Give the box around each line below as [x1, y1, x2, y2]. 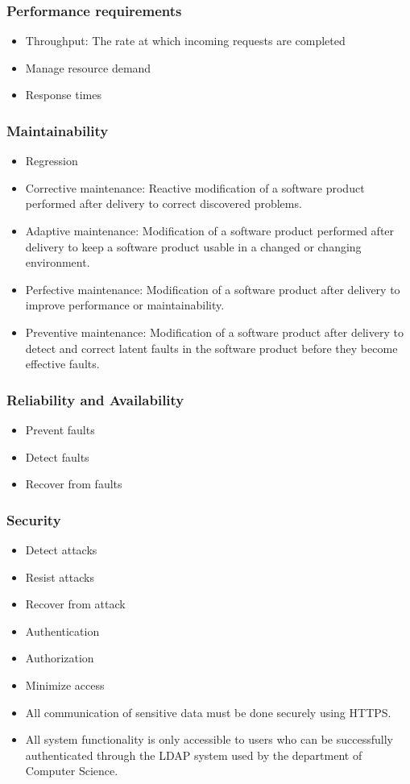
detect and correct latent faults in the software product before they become [25, 339, 398, 356]
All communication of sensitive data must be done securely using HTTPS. [25, 703, 391, 720]
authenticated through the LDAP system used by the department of [25, 746, 362, 763]
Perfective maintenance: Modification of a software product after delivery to [25, 280, 400, 297]
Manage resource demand [25, 59, 151, 76]
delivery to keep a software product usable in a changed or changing [25, 238, 362, 255]
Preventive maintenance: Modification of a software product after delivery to [25, 323, 404, 340]
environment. [25, 254, 90, 271]
